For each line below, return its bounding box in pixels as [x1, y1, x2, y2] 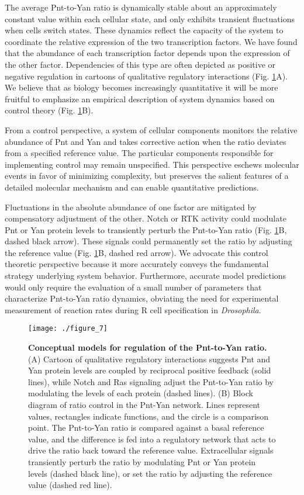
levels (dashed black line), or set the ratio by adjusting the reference [28, 467, 272, 479]
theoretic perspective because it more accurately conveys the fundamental [5, 258, 269, 270]
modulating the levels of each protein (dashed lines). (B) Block [28, 387, 253, 399]
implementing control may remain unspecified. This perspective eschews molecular [5, 158, 299, 170]
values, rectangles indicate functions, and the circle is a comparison [28, 410, 269, 422]
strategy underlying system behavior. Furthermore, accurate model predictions [5, 269, 286, 282]
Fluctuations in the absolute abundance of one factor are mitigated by [5, 200, 257, 213]
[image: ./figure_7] [28, 324, 108, 333]
